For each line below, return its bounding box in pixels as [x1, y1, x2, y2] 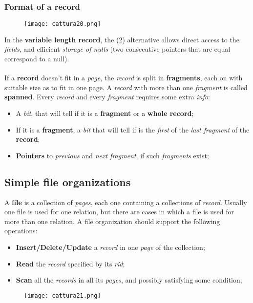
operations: [4, 226, 38, 236]
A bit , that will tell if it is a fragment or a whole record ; [16, 108, 194, 118]
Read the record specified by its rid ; [16, 258, 125, 268]
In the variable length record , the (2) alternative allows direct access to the [4, 34, 239, 44]
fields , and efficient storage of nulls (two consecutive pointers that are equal [4, 44, 231, 54]
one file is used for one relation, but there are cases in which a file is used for [4, 207, 234, 217]
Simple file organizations [4, 174, 131, 189]
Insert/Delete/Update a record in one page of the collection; [16, 242, 205, 252]
